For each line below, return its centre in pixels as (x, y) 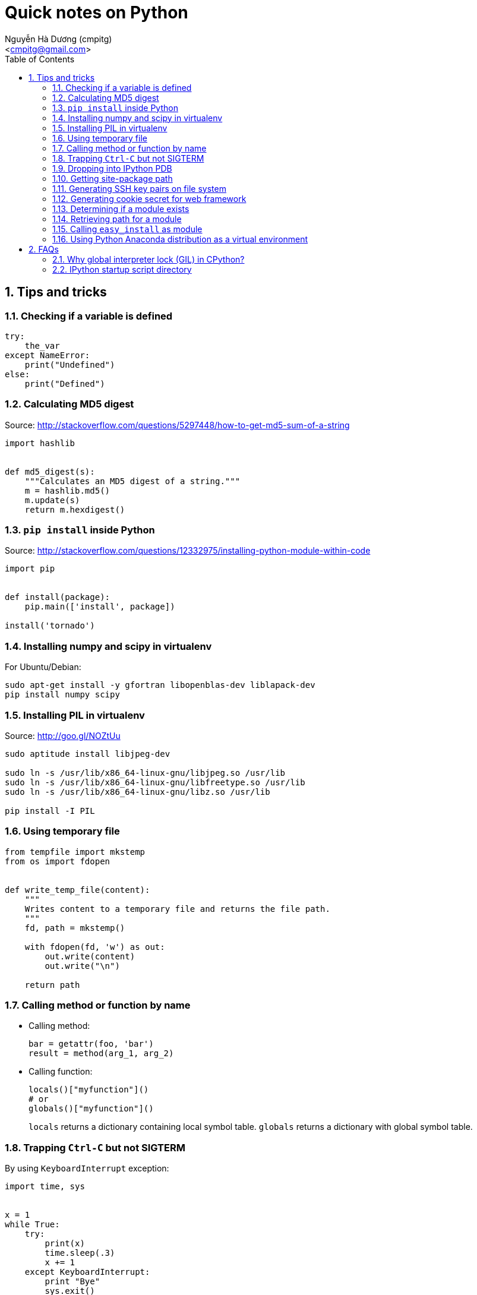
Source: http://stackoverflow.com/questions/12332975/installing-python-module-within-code (188, 551)
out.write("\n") (82, 966)
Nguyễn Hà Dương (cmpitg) (59, 39)
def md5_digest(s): (50, 471)
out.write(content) (90, 956)
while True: (32, 1225)
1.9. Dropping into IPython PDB (112, 168)
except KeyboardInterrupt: (87, 1272)
